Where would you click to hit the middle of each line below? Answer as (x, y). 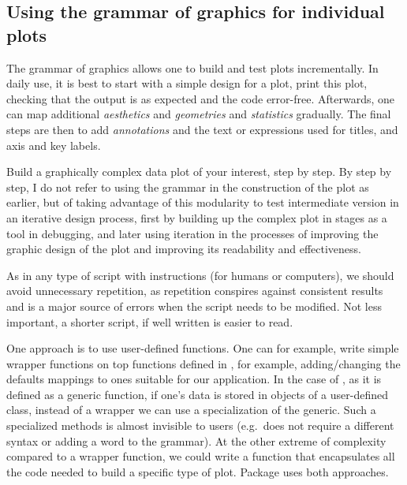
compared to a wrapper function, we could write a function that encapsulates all (201, 456)
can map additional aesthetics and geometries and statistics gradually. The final (199, 114)
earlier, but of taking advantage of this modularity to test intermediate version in (203, 202)
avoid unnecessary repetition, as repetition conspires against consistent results (195, 291)
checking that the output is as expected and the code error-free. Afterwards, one (200, 98)
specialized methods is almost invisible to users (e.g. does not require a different (200, 425)
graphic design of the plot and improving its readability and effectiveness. (184, 249)
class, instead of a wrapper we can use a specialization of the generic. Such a (191, 410)
